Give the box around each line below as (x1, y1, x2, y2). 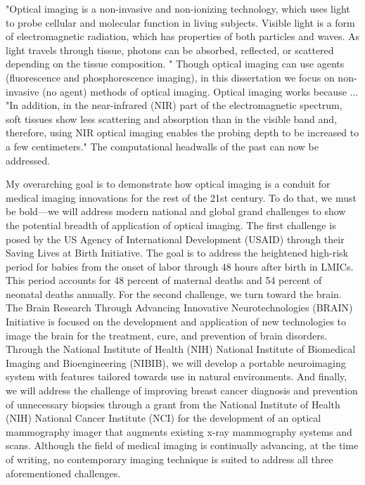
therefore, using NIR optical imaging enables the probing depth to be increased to (6, 125, 359, 140)
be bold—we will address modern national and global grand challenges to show (6, 204, 346, 219)
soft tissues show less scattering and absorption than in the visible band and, (6, 111, 338, 126)
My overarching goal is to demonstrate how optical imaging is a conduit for (6, 176, 331, 191)
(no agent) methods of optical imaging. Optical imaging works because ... (42, 84, 359, 98)
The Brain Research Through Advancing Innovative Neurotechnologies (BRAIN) (6, 300, 353, 315)
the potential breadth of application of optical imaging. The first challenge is (6, 217, 336, 232)
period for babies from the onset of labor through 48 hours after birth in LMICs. (6, 259, 354, 273)
